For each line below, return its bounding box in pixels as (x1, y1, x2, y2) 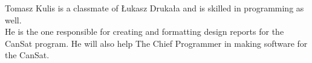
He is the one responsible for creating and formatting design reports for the (5, 25, 284, 38)
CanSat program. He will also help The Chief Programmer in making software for (5, 37, 308, 49)
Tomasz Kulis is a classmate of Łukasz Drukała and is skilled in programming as (5, 2, 304, 14)
